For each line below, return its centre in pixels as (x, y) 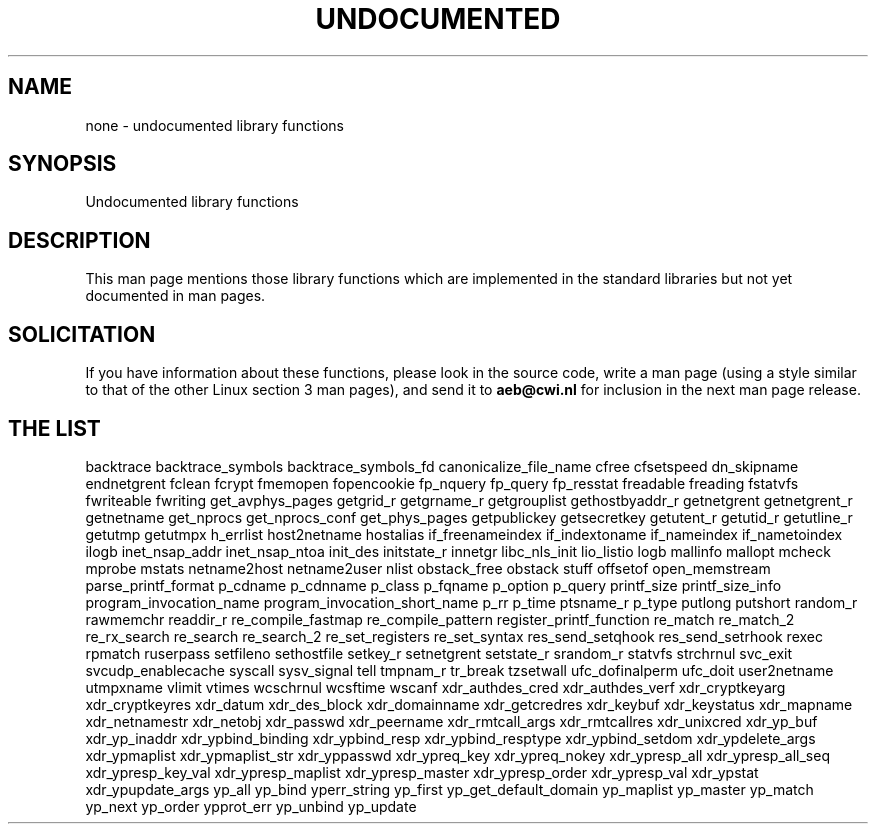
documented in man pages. (175, 296)
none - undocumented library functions (214, 125)
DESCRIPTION (79, 240)
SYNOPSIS (62, 164)
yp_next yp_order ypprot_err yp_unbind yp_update (251, 806)
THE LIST (54, 428)
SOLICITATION (82, 334)
